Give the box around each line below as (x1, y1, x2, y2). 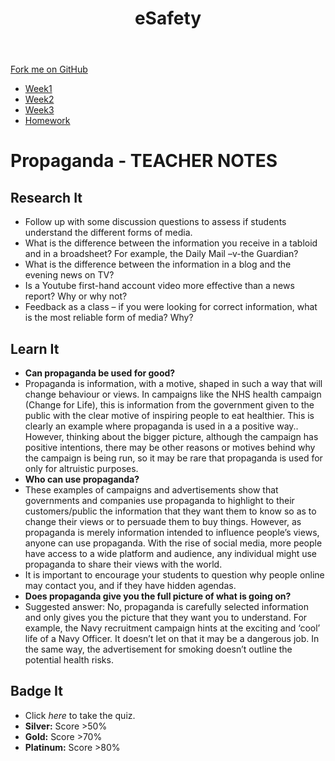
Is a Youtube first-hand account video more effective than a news (24, 280, 295, 292)
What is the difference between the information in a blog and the (24, 258, 292, 271)
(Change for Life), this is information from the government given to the (24, 399, 315, 411)
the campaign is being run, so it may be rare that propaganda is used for (24, 452, 323, 464)
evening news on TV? (24, 269, 115, 281)
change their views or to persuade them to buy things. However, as (24, 516, 302, 527)
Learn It (10, 340, 60, 357)
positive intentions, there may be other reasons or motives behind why (24, 442, 316, 453)
